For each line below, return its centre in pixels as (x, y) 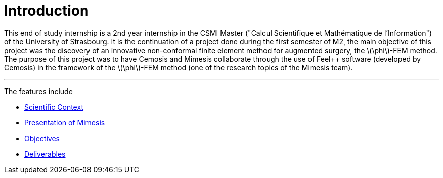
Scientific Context (54, 107)
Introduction (47, 11)
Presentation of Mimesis (65, 122)
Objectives (42, 138)
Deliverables (45, 154)
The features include (38, 91)
